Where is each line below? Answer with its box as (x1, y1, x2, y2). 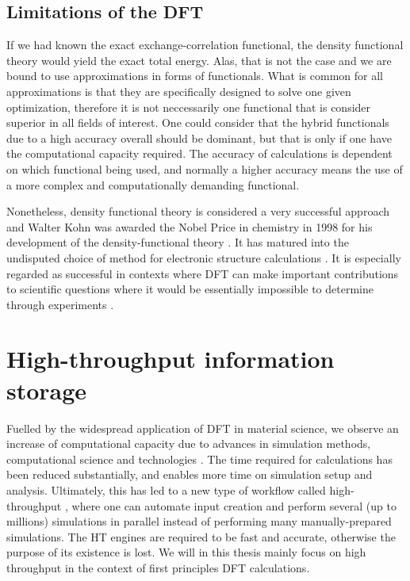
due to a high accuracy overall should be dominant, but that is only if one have (6, 129, 392, 146)
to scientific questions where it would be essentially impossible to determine (6, 281, 374, 297)
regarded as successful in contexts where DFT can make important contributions (6, 265, 399, 281)
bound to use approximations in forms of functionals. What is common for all (6, 67, 383, 84)
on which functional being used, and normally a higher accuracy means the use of (6, 160, 403, 177)
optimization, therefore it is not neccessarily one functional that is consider (6, 98, 371, 115)
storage (6, 373, 87, 406)
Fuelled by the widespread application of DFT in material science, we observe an (6, 419, 399, 436)
